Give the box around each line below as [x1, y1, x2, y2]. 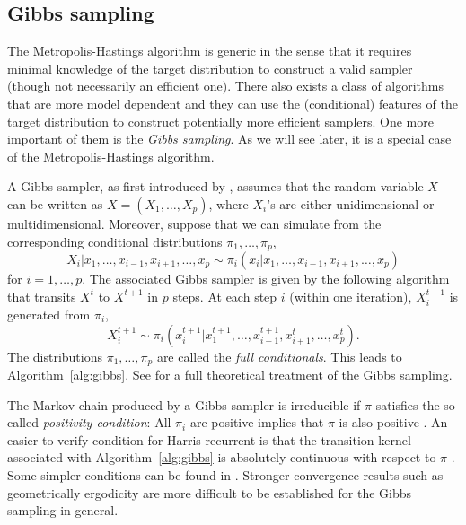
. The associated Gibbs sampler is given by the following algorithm [82, 269, 450, 287]
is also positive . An [339, 413, 448, 432]
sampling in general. [7, 501, 119, 520]
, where [208, 194, 249, 213]
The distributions [7, 346, 102, 365]
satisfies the [375, 395, 440, 414]
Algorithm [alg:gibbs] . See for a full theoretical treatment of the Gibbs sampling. [7, 365, 453, 384]
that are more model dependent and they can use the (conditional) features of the [7, 93, 458, 112]
